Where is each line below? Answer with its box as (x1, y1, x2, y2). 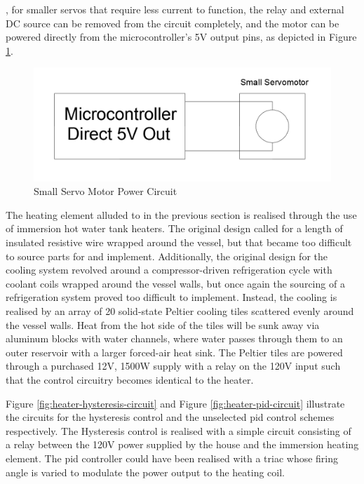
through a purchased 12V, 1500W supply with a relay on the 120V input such (6, 358, 341, 373)
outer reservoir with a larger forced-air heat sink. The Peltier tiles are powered (6, 344, 343, 359)
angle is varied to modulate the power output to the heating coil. (6, 464, 285, 479)
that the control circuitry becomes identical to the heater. (6, 372, 254, 386)
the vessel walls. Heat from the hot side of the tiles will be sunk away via (6, 317, 320, 332)
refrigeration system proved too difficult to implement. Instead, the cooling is (6, 290, 337, 304)
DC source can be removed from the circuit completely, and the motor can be (6, 15, 339, 30)
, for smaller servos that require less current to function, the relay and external (6, 2, 344, 16)
